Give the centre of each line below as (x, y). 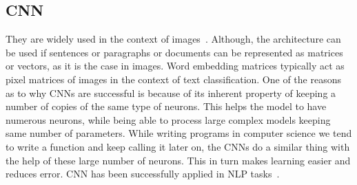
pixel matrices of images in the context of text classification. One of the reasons (173, 79)
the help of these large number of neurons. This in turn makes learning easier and (178, 160)
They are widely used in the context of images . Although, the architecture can (173, 39)
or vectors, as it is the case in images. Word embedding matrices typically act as (175, 66)
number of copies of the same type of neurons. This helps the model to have (166, 106)
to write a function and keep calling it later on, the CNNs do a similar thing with (178, 146)
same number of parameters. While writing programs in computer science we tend (179, 133)
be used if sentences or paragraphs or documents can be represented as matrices (174, 52)
